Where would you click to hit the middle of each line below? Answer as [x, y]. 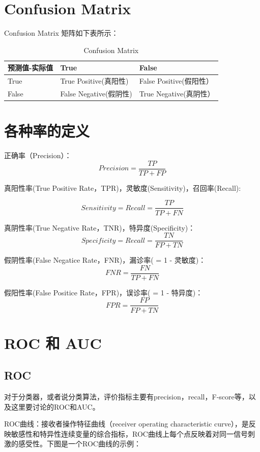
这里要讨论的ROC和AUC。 [55, 406]
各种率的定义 [47, 131]
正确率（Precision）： [38, 155]
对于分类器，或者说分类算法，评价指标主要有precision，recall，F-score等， [126, 397]
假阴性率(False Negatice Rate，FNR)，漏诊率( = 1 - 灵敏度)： [105, 260]
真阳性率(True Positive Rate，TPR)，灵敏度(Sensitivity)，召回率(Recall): [123, 187]
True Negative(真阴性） [177, 93]
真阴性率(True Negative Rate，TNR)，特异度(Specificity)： [100, 227]
